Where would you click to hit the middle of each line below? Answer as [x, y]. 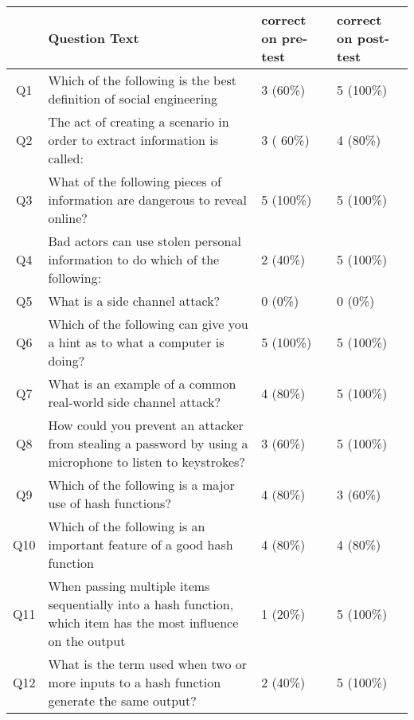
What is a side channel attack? [134, 301]
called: [66, 158]
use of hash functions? [109, 503]
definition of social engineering [133, 98]
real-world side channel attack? [135, 402]
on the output [87, 641]
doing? [66, 360]
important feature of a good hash [141, 544]
